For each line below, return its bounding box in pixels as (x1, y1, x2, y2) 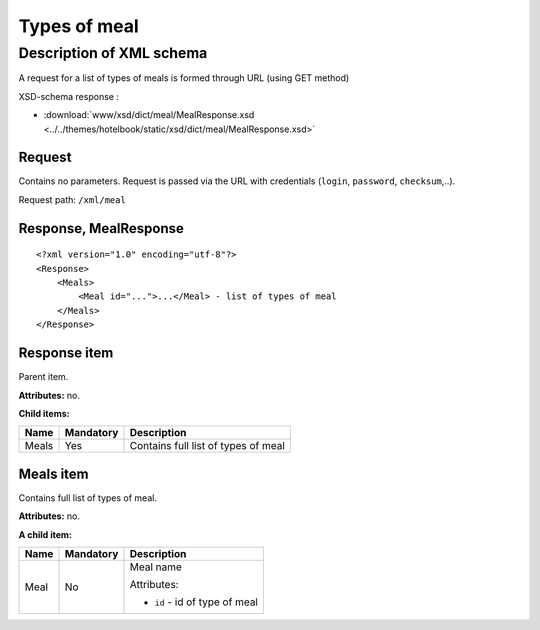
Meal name (129, 560, 182, 574)
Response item (18, 345, 114, 362)
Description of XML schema (18, 44, 208, 62)
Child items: (18, 407, 70, 419)
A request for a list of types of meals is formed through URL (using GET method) (18, 72, 350, 84)
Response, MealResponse (18, 220, 185, 237)
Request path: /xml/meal (18, 193, 127, 205)
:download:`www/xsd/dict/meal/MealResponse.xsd (43, 109, 255, 121)
